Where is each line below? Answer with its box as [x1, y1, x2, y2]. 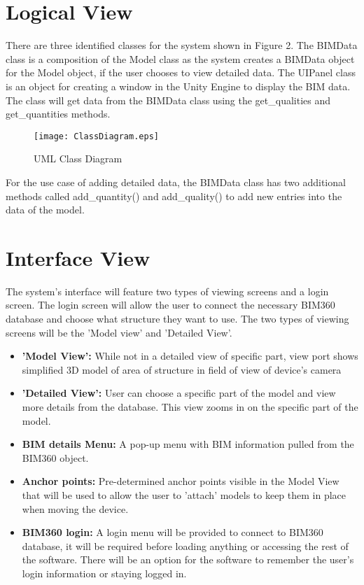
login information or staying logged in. [22, 565, 187, 580]
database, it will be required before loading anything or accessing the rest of [22, 538, 349, 553]
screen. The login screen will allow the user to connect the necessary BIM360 [6, 297, 335, 312]
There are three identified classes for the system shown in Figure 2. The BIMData [6, 38, 358, 52]
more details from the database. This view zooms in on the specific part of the [22, 400, 358, 414]
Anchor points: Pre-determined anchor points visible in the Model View [22, 474, 339, 488]
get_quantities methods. [6, 106, 111, 121]
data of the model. [6, 202, 85, 217]
